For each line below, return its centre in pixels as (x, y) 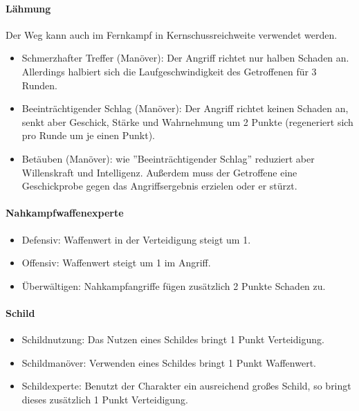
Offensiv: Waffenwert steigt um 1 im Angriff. (116, 263)
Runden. (39, 85)
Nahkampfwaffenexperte (65, 213)
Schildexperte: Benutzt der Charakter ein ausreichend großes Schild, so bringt (186, 386)
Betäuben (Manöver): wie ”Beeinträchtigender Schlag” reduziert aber (168, 158)
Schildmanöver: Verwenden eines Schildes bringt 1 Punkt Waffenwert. (169, 362)
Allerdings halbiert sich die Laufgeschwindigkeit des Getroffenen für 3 (169, 71)
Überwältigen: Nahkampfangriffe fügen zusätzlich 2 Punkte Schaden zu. (174, 285)
